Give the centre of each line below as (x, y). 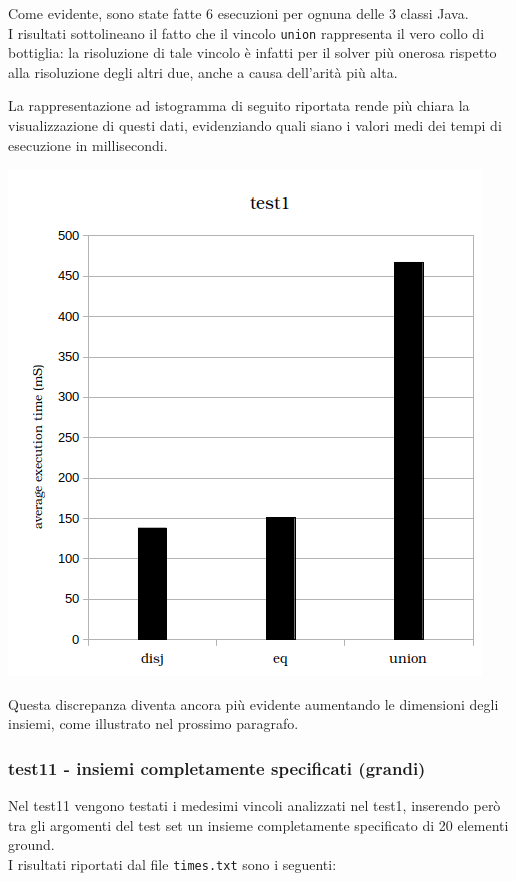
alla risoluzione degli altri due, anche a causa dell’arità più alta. (203, 71)
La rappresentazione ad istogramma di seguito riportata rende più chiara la (239, 105)
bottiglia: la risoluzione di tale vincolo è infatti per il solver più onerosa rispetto (252, 52)
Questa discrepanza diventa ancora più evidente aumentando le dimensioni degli (253, 703)
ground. (31, 844)
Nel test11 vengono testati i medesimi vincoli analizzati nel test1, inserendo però (254, 805)
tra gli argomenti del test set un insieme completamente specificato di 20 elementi (258, 824)
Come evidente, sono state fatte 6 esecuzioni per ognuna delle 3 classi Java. (238, 13)
